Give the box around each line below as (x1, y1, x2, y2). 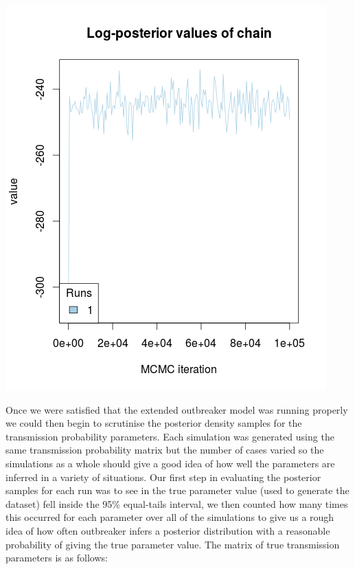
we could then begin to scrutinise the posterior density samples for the (5, 416, 302, 430)
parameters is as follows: (5, 550, 108, 565)
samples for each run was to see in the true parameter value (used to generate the (5, 483, 350, 498)
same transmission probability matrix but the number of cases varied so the (5, 443, 324, 457)
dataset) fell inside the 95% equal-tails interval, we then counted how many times (5, 496, 348, 511)
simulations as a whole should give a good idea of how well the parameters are (5, 456, 335, 470)
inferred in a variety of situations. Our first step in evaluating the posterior (5, 469, 321, 484)
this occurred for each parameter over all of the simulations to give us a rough (5, 510, 334, 524)
